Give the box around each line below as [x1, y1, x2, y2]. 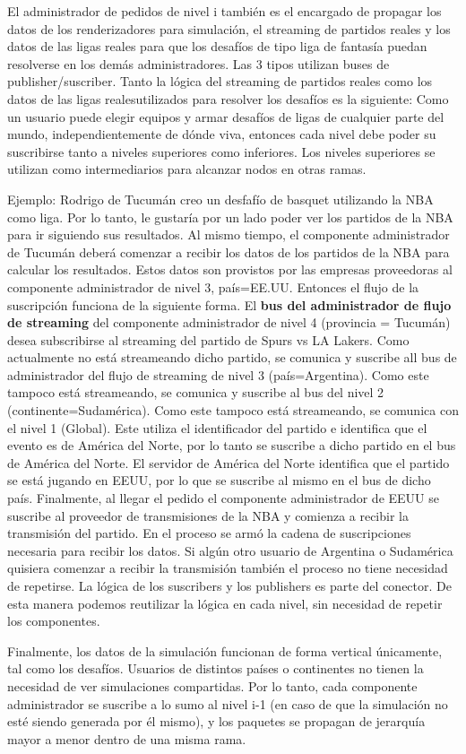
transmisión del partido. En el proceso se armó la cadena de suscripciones [7, 524, 411, 542]
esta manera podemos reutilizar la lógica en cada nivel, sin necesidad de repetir [7, 594, 443, 612]
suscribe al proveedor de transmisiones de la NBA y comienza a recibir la [7, 506, 409, 524]
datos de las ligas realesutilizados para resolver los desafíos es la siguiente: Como [7, 89, 449, 108]
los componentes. [7, 611, 100, 630]
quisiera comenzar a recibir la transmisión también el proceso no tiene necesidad [7, 559, 448, 577]
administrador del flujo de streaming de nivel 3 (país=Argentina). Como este [7, 365, 429, 384]
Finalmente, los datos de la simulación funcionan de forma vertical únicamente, [7, 641, 443, 660]
